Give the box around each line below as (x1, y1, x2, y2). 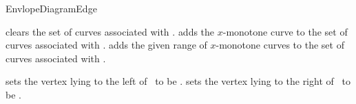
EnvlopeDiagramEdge (6, 1, 97, 15)
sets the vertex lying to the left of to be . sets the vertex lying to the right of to (6, 74, 350, 88)
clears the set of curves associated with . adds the (6, 24, 215, 38)
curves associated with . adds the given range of (6, 38, 207, 52)
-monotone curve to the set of (222, 24, 348, 38)
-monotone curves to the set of (216, 38, 344, 52)
